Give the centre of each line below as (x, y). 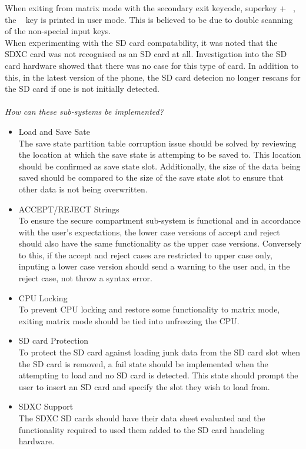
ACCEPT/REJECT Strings (69, 209)
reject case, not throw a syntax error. (85, 278)
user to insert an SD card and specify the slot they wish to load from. (144, 386)
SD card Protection (54, 340)
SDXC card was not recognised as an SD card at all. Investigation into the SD (146, 54)
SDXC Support (46, 406)
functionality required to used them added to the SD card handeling (142, 429)
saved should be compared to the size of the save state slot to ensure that (151, 177)
